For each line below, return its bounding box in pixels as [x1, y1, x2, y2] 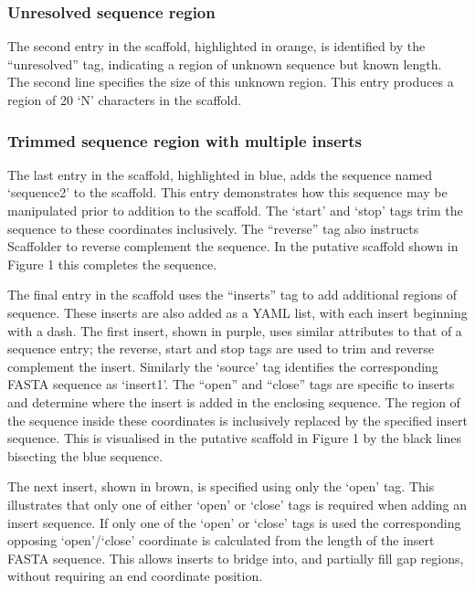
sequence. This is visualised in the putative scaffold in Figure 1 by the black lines [7, 428, 461, 448]
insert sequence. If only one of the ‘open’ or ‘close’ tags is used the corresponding [7, 512, 461, 532]
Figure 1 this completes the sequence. [7, 254, 217, 273]
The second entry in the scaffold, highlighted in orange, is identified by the [7, 37, 426, 56]
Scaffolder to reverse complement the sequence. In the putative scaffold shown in [7, 237, 459, 256]
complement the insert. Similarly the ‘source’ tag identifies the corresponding [7, 356, 438, 375]
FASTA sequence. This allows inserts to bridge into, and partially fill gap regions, [7, 548, 464, 567]
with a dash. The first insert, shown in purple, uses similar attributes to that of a [7, 321, 462, 340]
